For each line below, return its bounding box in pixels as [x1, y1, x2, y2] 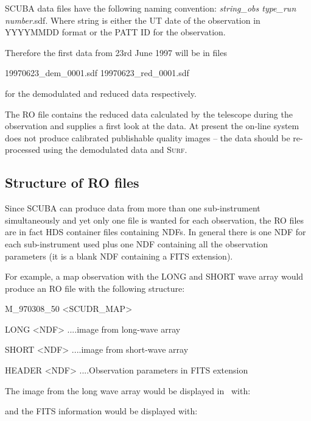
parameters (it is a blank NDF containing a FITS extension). [5, 249, 233, 262]
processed [5, 143, 41, 156]
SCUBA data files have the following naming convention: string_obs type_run [5, 2, 296, 14]
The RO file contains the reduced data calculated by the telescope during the [5, 107, 293, 120]
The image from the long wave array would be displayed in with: [5, 384, 251, 397]
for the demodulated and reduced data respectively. [5, 87, 197, 99]
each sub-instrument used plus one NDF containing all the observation [5, 237, 268, 250]
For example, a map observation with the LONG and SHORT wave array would [5, 270, 304, 283]
